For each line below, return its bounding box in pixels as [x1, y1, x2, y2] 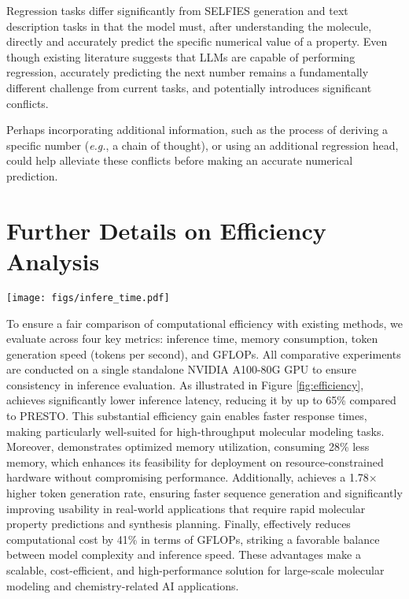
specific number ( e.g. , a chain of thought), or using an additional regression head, [6, 136, 399, 153]
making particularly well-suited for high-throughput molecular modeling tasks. [6, 422, 385, 439]
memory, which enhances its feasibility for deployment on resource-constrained [6, 453, 384, 470]
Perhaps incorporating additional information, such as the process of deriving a [6, 121, 389, 138]
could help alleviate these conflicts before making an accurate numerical [6, 152, 353, 169]
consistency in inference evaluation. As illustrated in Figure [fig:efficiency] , [6, 376, 364, 393]
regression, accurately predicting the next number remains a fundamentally [6, 64, 369, 80]
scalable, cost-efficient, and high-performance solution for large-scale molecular [6, 562, 385, 578]
